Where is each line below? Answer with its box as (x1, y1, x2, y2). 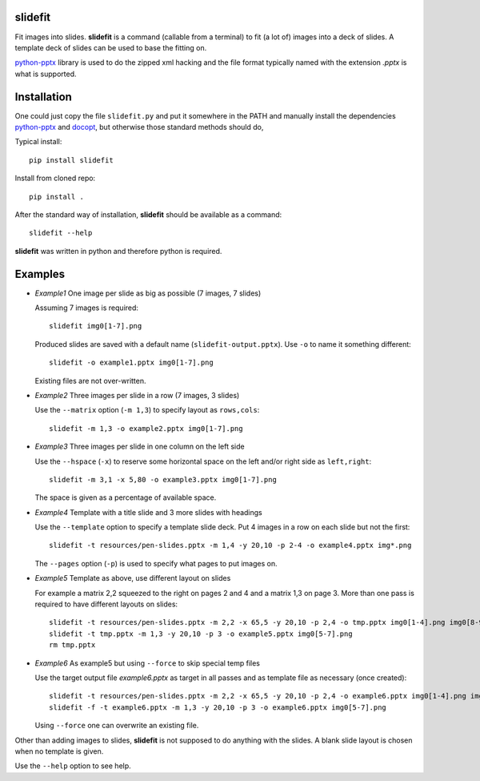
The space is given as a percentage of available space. (34, 493, 217, 502)
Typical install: (14, 137, 62, 147)
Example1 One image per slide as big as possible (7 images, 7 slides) (34, 288, 262, 298)
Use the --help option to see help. (14, 761, 131, 771)
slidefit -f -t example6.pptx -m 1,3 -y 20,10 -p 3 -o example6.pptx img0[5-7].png (49, 702, 387, 712)
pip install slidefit (29, 155, 114, 164)
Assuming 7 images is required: (34, 303, 139, 312)
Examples (14, 267, 66, 280)
